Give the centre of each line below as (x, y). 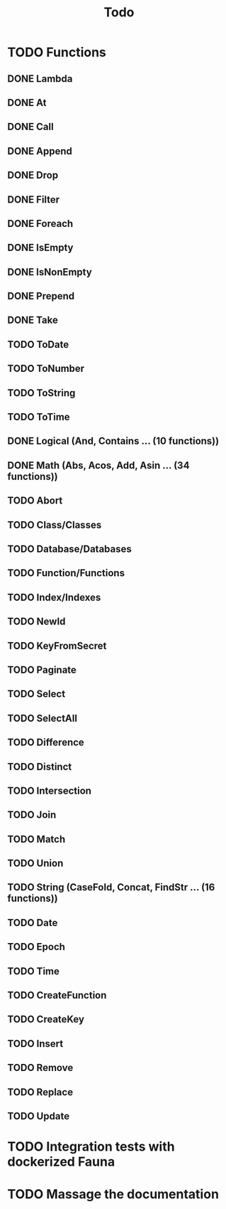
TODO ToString (41, 393)
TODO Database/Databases (70, 549)
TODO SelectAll (43, 718)
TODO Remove (40, 1068)
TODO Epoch (36, 947)
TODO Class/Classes (55, 524)
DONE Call (31, 127)
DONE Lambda (40, 79)
